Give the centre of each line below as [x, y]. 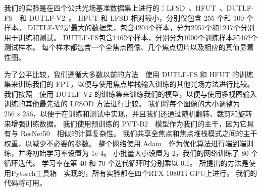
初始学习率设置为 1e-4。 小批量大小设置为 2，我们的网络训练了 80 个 [145, 153]
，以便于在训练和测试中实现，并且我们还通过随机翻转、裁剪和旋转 [143, 113]
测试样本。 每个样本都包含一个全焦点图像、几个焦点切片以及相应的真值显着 [129, 47]
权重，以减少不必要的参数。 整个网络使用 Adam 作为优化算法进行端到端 [125, 143]
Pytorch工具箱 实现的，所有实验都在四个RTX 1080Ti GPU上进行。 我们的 [134, 173]
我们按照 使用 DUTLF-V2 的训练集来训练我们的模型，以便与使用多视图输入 [130, 93]
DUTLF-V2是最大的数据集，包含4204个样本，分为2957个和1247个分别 [141, 27]
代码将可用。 [25, 183]
